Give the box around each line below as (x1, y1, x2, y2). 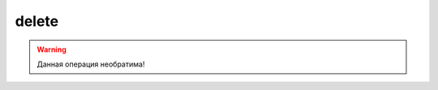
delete (15, 12, 59, 30)
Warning (36, 45, 67, 54)
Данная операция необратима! (36, 59, 145, 69)
